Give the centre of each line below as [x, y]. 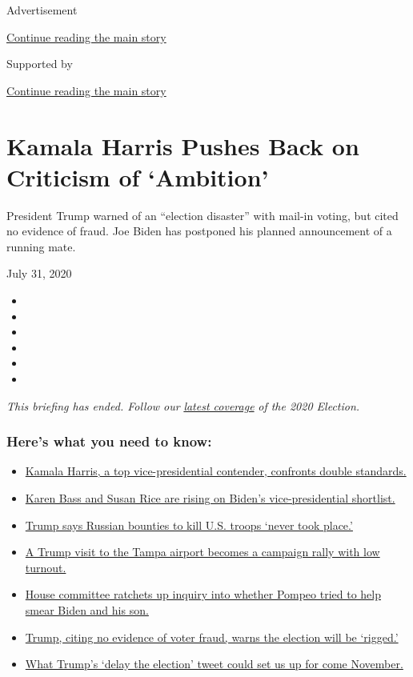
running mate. [41, 246]
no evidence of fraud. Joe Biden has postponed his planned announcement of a [199, 231]
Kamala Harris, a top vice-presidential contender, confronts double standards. [216, 471]
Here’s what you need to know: [109, 441]
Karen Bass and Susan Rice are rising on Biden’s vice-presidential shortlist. [210, 498]
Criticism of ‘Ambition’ [138, 176]
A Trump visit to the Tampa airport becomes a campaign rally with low [202, 552]
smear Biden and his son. [87, 610]
